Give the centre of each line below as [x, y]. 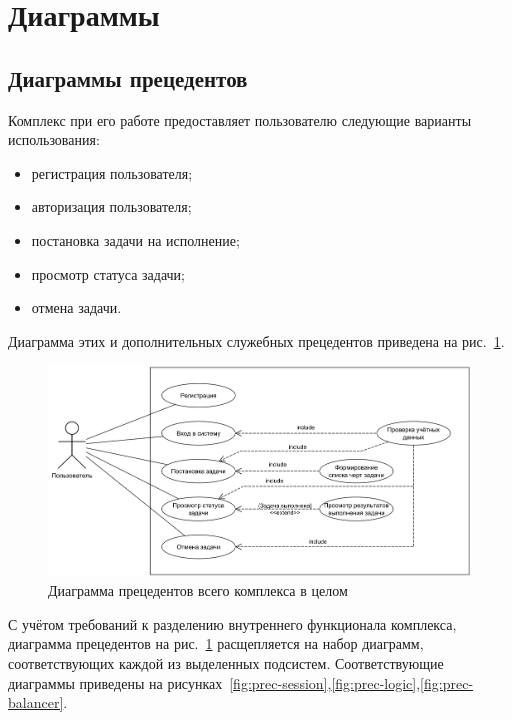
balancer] [36, 702]
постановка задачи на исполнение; [135, 239]
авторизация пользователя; [111, 206]
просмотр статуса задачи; [108, 273]
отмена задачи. [76, 307]
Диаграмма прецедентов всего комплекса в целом [198, 590]
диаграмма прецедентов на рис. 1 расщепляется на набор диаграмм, [216, 643]
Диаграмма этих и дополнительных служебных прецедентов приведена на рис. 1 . [256, 340]
